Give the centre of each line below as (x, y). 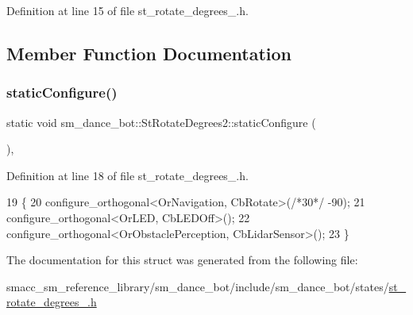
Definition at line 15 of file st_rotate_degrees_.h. (127, 10)
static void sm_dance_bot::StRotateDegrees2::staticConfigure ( (161, 122)
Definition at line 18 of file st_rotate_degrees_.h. (127, 175)
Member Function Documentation (149, 53)
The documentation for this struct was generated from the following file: (182, 260)
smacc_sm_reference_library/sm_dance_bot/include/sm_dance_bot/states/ (198, 286)
